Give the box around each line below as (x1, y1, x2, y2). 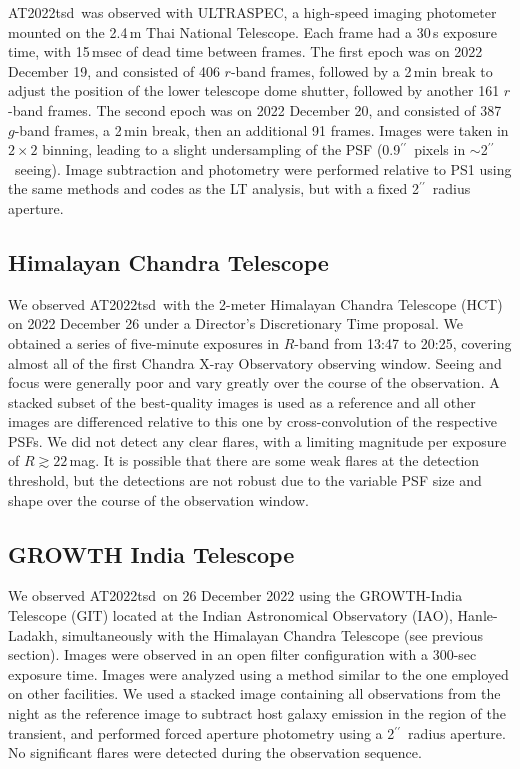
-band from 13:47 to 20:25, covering (294, 332, 512, 353)
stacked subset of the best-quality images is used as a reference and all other (8, 391, 476, 412)
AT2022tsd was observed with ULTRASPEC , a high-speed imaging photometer (8, 2, 497, 22)
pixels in (414, 139, 466, 160)
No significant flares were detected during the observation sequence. (8, 742, 422, 763)
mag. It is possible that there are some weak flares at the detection (69, 450, 480, 471)
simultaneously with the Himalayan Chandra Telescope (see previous (62, 624, 484, 645)
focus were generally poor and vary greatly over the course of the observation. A (8, 372, 500, 393)
